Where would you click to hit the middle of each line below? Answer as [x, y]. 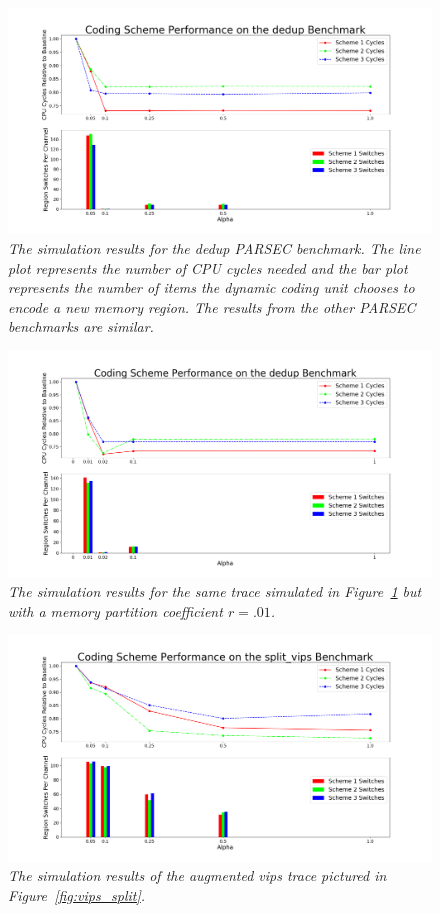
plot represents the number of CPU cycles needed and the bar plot [208, 267]
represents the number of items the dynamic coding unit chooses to [211, 287]
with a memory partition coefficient [115, 610]
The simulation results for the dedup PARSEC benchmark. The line [214, 248]
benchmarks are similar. [81, 326]
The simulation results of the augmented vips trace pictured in [197, 875]
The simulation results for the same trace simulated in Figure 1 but [215, 591]
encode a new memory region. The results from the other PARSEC [212, 306]
